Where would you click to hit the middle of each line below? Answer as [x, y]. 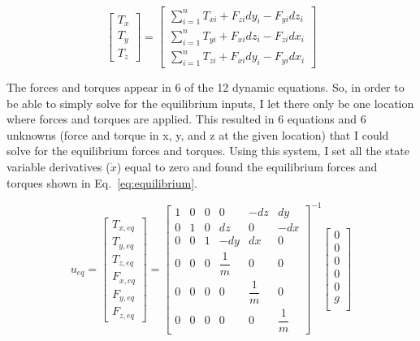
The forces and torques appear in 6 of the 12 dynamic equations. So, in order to [206, 87]
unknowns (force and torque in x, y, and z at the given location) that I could [198, 134]
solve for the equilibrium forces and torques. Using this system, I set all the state [208, 151]
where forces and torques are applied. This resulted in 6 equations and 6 [186, 119]
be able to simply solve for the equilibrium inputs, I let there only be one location [210, 103]
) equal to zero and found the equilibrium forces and [247, 166]
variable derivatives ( [58, 166]
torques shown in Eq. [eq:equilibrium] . [102, 182]
